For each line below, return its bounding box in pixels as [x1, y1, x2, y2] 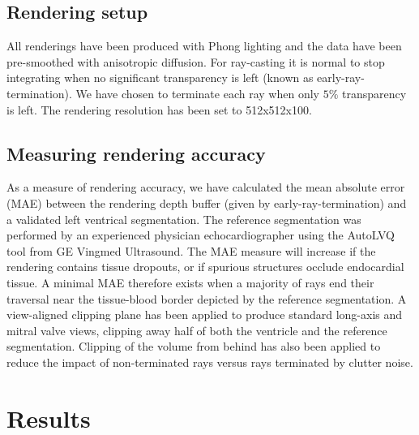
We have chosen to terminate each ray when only [75, 84, 319, 101]
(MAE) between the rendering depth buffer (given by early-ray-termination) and [6, 194, 407, 211]
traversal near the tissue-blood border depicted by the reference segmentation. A [6, 290, 407, 307]
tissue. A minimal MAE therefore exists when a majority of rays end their [6, 273, 374, 291]
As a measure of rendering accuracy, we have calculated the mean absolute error [6, 179, 405, 196]
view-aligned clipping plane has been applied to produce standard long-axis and [6, 306, 403, 323]
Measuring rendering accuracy [6, 140, 266, 166]
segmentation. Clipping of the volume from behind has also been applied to [6, 338, 381, 355]
